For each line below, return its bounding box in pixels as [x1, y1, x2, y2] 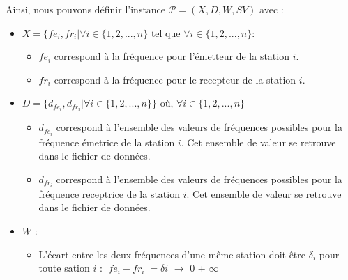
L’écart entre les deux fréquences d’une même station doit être [38, 247, 306, 261]
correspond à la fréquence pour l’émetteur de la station [54, 49, 289, 63]
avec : [259, 2, 284, 16]
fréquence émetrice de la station [38, 134, 175, 149]
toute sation [38, 260, 90, 275]
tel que [151, 25, 181, 40]
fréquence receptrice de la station [38, 186, 180, 201]
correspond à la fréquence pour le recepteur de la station [54, 72, 296, 86]
